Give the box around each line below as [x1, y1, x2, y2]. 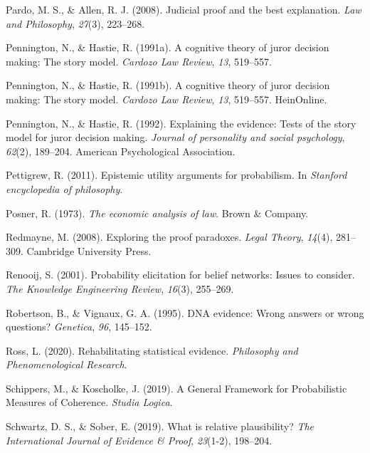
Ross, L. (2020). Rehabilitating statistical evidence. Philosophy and [6, 343, 298, 358]
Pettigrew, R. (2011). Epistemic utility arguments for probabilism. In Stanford [6, 167, 347, 182]
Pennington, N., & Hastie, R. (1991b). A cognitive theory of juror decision [6, 78, 330, 93]
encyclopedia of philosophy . [6, 181, 123, 196]
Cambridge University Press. [26, 243, 152, 258]
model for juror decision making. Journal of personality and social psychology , [6, 130, 345, 145]
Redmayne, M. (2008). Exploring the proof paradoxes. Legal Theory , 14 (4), [6, 229, 333, 244]
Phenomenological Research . [6, 357, 127, 372]
